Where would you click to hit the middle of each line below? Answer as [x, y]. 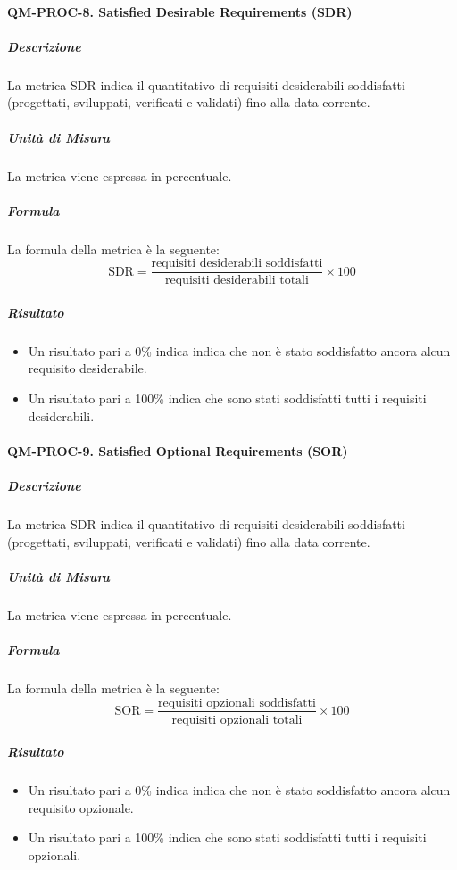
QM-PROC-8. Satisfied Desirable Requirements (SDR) [180, 11]
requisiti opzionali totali [237, 720]
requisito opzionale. [81, 807]
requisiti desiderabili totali [237, 281]
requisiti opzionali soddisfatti [237, 703]
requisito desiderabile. [87, 368]
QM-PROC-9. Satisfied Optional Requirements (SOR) [178, 450]
